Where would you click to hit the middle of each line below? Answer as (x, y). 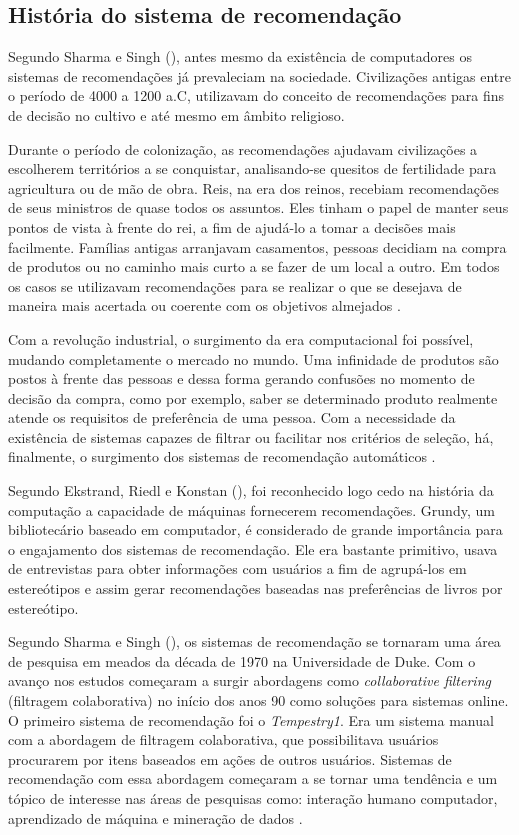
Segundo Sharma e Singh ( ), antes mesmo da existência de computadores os (240, 56)
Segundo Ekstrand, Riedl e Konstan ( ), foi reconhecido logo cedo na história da (251, 490)
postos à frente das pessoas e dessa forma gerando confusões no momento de (241, 378)
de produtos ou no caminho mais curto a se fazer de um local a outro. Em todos (254, 266)
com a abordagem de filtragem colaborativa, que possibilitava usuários (223, 739)
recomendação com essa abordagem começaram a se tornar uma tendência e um (253, 778)
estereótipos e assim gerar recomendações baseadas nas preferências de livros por (255, 588)
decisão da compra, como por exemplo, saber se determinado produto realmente (253, 397)
